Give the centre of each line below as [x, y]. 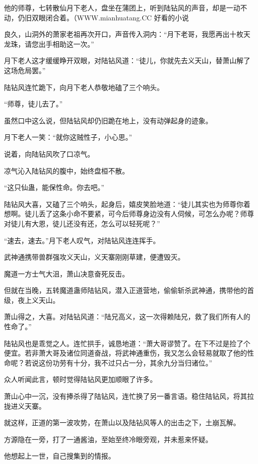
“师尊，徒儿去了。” [33, 104]
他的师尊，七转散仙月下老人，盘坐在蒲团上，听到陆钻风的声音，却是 [115, 7]
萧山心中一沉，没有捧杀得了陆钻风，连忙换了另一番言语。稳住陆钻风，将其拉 [129, 396]
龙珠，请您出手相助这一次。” [49, 44]
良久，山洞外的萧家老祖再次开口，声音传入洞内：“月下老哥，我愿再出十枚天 [127, 34]
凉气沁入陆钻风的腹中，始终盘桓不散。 [66, 170]
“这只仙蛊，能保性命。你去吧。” [54, 187]
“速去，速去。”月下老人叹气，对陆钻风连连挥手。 [82, 240]
